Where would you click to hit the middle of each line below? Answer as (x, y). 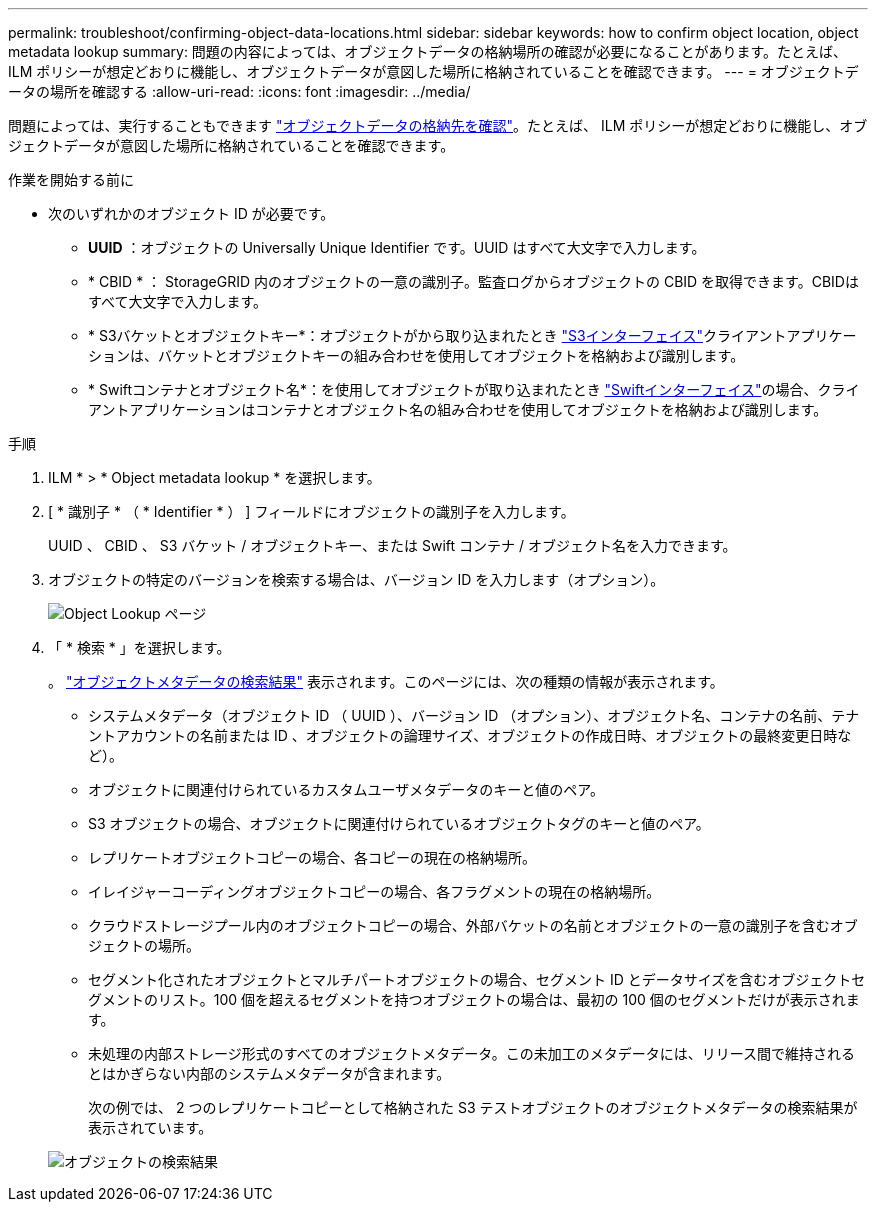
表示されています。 (150, 1127)
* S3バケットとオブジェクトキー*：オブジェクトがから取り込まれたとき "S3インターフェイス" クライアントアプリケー (472, 335)
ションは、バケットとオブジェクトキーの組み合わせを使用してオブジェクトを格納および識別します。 (416, 355)
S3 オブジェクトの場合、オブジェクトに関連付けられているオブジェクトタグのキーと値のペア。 (399, 823)
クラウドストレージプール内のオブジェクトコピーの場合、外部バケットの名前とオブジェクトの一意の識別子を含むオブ (473, 925)
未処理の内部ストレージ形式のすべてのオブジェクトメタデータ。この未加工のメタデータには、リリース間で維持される (472, 1053)
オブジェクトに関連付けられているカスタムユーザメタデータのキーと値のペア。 (346, 789)
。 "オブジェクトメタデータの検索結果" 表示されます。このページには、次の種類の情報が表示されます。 (386, 681)
